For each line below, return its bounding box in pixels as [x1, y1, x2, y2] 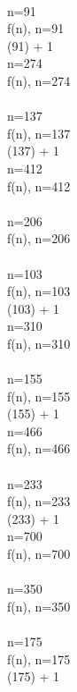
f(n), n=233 [7, 492, 71, 511]
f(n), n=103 [7, 282, 71, 300]
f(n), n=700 [7, 544, 71, 562]
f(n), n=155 [7, 386, 71, 405]
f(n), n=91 [7, 19, 65, 38]
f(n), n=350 [7, 596, 71, 615]
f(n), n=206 [7, 229, 71, 248]
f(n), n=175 [7, 649, 71, 668]
